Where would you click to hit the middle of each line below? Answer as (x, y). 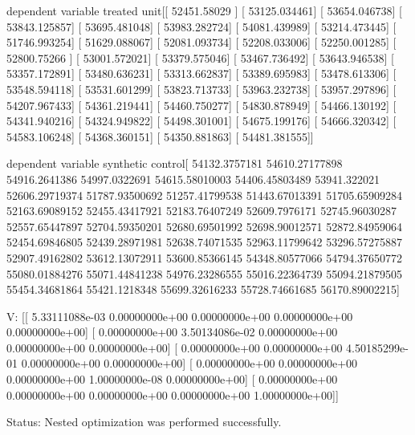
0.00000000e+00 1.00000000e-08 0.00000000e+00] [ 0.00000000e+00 (172, 379)
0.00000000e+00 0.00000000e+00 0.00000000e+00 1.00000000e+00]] (173, 394)
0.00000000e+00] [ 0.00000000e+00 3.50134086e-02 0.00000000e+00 (172, 332)
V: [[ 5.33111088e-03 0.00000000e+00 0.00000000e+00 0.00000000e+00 (180, 316)
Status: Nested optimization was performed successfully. (144, 422)
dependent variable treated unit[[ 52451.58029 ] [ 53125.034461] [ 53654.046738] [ (204, 10)
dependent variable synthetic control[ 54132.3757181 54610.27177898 (175, 163)
